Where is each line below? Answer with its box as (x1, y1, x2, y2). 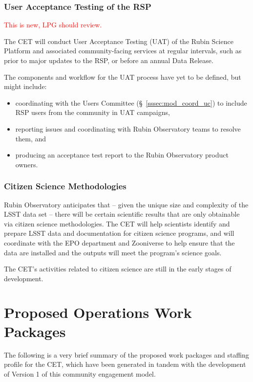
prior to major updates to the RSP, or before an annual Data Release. (4, 55, 213, 65)
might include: (4, 81, 47, 91)
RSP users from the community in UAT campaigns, (15, 107, 170, 117)
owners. (15, 159, 38, 169)
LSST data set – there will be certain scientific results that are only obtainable (4, 209, 240, 219)
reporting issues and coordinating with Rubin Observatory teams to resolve (15, 123, 241, 134)
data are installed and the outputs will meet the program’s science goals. (4, 247, 222, 257)
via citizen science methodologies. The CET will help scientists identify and (4, 218, 230, 228)
